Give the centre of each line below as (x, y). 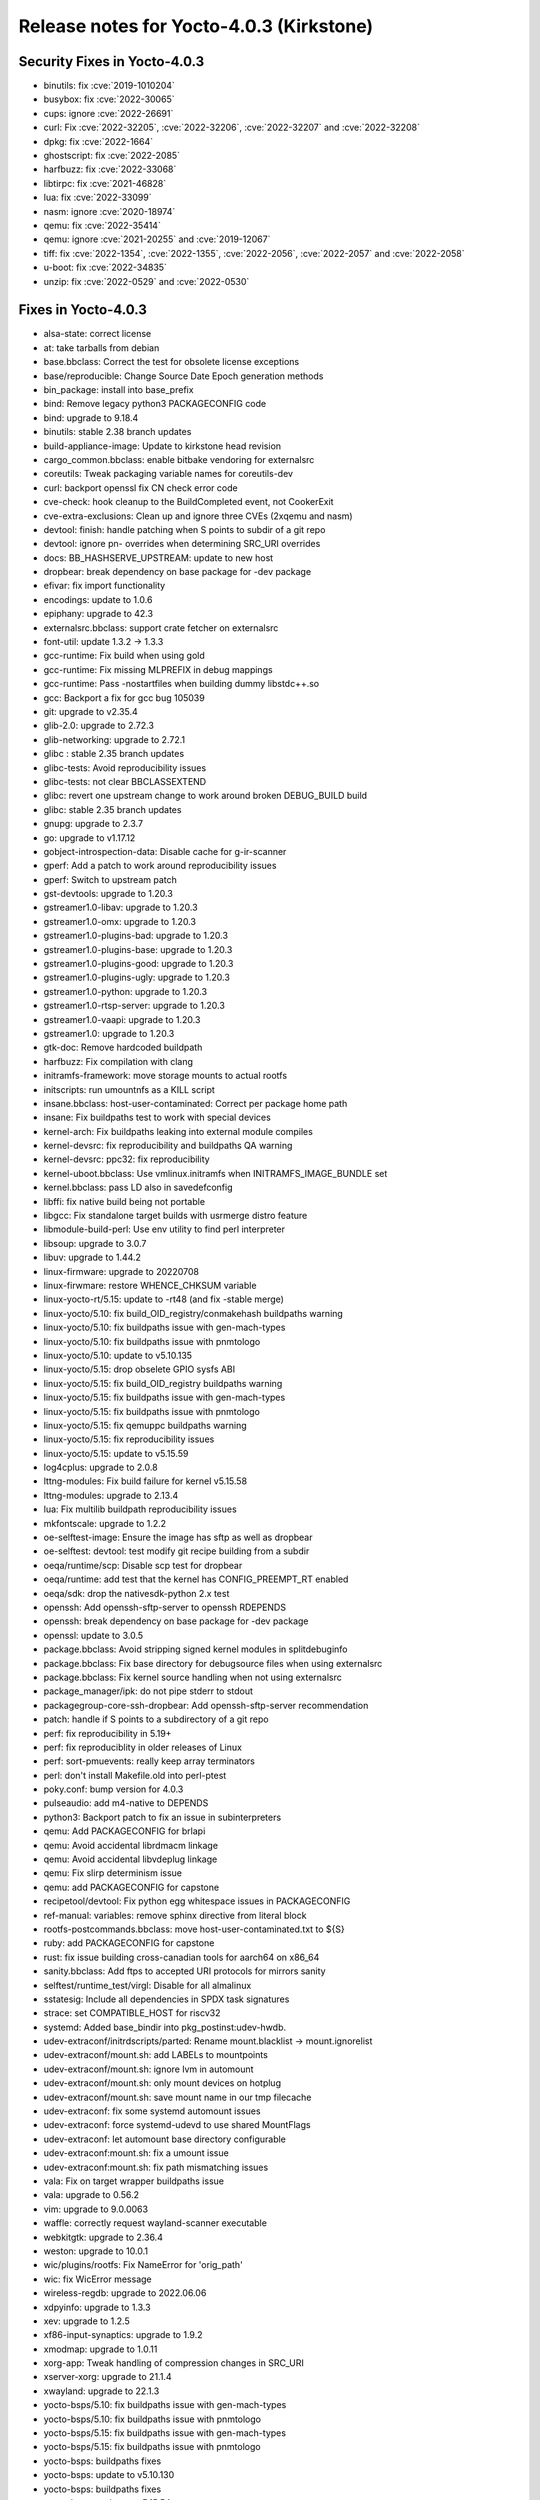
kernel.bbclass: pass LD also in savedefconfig (138, 1187)
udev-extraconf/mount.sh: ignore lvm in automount (148, 2069)
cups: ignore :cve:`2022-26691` (108, 113)
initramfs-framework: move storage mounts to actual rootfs (165, 1076)
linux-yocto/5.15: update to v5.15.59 (116, 1453)
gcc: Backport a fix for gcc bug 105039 (124, 697)
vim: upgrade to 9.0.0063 (96, 2209)
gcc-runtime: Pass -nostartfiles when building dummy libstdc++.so (181, 684)
